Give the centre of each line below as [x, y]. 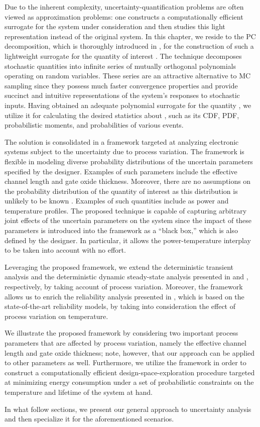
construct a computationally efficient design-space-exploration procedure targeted [130, 372]
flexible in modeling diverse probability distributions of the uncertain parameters [129, 161]
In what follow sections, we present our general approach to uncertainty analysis [128, 409]
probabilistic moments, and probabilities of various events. [94, 125]
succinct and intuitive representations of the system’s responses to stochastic [122, 95]
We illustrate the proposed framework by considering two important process [121, 333]
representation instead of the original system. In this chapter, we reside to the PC [130, 36]
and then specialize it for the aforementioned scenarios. [89, 419]
